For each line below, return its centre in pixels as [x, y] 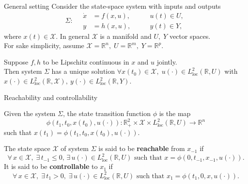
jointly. [167, 61]
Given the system [30, 113]
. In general [73, 36]
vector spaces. [190, 36]
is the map [175, 113]
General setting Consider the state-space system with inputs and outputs [112, 6]
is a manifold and [126, 36]
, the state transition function [107, 113]
